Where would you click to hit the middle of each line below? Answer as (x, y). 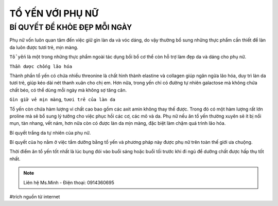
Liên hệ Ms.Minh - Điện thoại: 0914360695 (69, 182)
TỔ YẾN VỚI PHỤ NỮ (54, 13)
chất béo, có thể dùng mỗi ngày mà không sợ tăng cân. (68, 90)
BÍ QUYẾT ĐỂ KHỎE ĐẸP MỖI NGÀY (71, 27)
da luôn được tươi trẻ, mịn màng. (44, 47)
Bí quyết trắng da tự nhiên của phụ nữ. (50, 133)
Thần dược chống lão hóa (41, 66)
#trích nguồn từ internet (35, 197)
